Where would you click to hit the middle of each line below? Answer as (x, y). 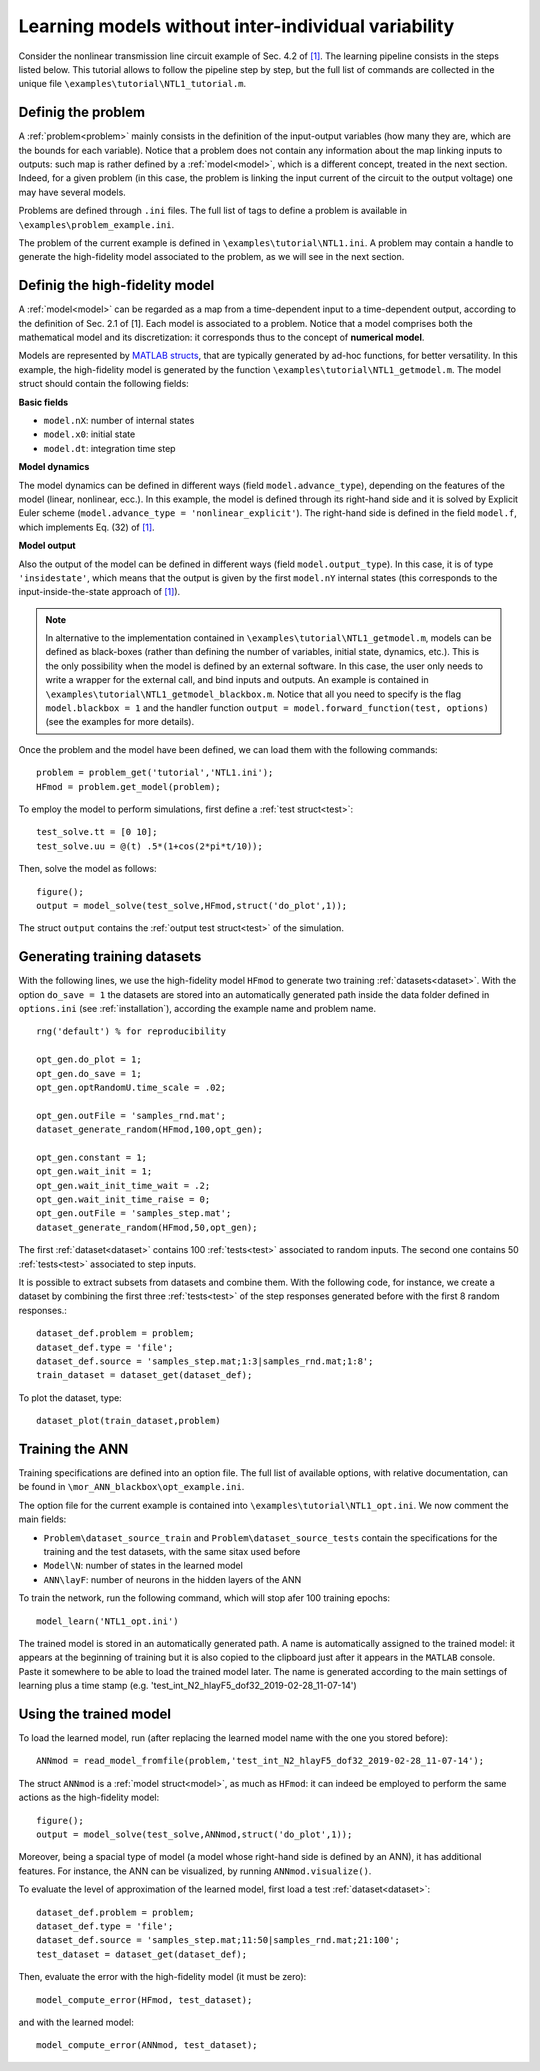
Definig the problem (81, 112)
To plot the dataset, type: (70, 1397)
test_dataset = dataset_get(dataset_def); (142, 1954)
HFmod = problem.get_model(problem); (129, 786)
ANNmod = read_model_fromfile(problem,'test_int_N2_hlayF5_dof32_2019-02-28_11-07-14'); (260, 1761)
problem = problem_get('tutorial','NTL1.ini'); (155, 773)
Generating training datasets (110, 956)
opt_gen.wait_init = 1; (94, 1171)
